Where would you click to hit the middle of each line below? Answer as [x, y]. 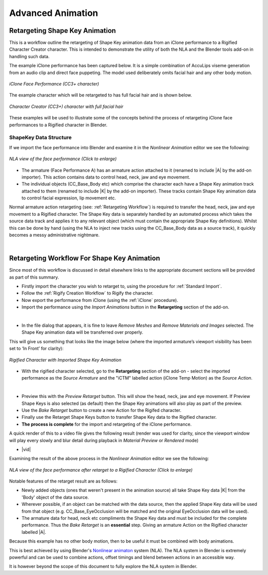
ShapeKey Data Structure [40, 138]
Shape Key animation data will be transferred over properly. [82, 332]
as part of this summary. [34, 277]
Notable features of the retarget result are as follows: [63, 481]
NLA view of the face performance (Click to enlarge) [63, 159]
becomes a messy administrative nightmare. [54, 235]
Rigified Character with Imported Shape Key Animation [65, 360]
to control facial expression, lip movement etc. [69, 198]
